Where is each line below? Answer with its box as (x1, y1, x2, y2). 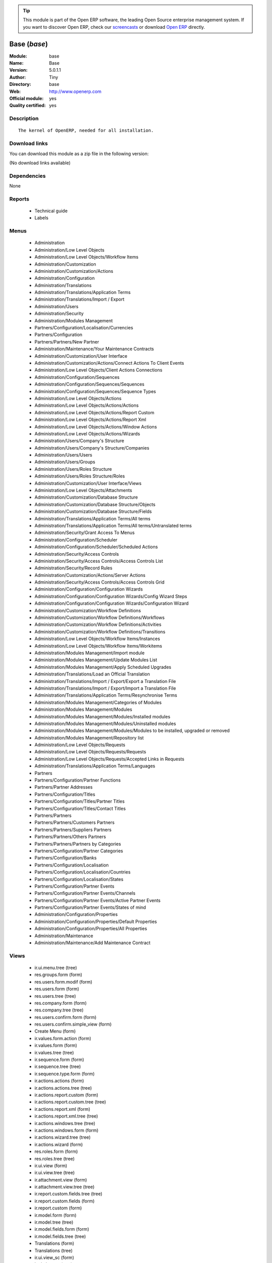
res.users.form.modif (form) (34, 979, 93, 985)
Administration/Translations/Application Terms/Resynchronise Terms (34, 692, 177, 698)
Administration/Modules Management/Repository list (34, 735, 144, 741)
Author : (9, 74, 26, 80)
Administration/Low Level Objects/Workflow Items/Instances (34, 636, 161, 642)
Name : (9, 60, 24, 66)
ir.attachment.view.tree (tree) (34, 1184, 95, 1190)
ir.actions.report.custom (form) (34, 1092, 98, 1098)
